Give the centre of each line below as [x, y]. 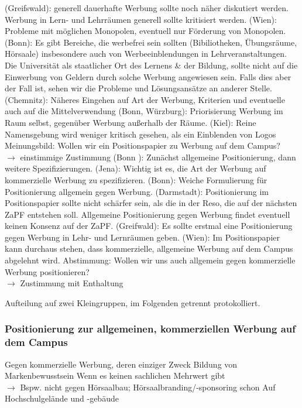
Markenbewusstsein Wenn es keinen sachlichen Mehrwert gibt [115, 376]
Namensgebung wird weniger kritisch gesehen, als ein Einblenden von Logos [140, 134]
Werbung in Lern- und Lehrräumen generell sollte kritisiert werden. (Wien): [141, 19]
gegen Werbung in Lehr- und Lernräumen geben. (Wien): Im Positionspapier [142, 237]
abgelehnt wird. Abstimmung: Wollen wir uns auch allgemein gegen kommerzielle [150, 260]
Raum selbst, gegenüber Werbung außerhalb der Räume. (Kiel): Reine [131, 122]
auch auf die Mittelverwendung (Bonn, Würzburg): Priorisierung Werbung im [144, 111]
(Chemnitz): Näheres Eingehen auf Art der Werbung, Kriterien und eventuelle [145, 99]
